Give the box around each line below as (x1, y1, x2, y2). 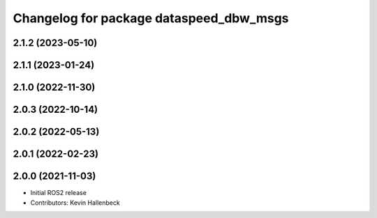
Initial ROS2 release (30, 189, 87, 197)
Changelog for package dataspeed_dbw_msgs (13, 10, 289, 26)
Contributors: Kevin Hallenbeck (30, 198, 120, 207)
